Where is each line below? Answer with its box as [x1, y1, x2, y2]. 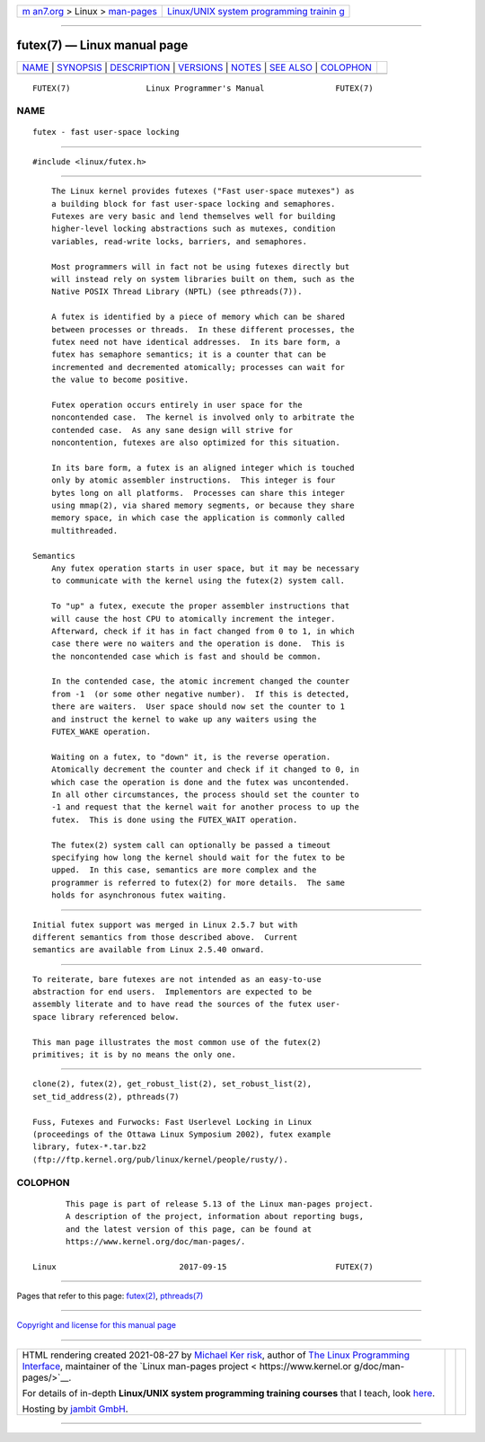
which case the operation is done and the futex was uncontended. [50, 777, 350, 787]
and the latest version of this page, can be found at [66, 1224, 313, 1234]
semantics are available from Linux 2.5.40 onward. [32, 944, 265, 955]
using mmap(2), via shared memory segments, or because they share [50, 500, 355, 511]
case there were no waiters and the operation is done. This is [50, 639, 346, 649]
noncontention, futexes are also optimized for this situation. [50, 438, 340, 448]
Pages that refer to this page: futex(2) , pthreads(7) [16, 1290, 204, 1302]
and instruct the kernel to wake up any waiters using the [50, 714, 317, 724]
